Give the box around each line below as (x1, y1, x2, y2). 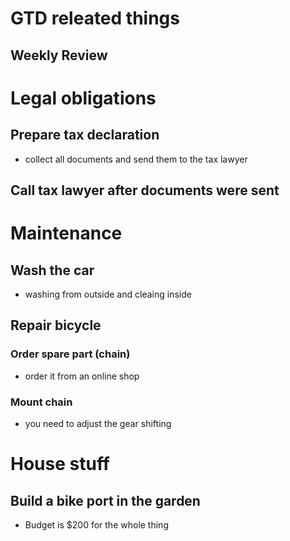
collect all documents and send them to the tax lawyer (24, 153, 248, 165)
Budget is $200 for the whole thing (24, 518, 169, 531)
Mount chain (10, 395, 73, 409)
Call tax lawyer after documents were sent (10, 182, 280, 199)
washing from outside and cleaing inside (24, 288, 192, 300)
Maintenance (10, 222, 123, 245)
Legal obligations (10, 87, 157, 109)
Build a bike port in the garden (10, 492, 201, 509)
